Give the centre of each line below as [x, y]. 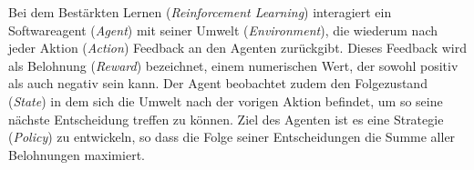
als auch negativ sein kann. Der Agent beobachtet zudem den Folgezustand [218, 83]
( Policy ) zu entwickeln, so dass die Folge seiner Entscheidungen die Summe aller [232, 137]
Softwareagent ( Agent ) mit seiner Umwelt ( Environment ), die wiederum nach [223, 30]
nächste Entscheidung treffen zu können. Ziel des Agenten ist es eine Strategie [226, 119]
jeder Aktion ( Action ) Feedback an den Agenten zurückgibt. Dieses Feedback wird [237, 48]
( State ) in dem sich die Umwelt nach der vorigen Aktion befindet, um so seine [226, 100]
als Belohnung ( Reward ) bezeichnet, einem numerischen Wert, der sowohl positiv [233, 65]
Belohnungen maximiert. [77, 154]
